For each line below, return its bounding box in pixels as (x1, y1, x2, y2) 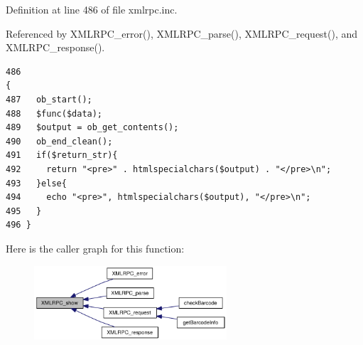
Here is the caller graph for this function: (6, 240, 185, 255)
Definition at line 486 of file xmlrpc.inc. (6, 2, 178, 16)
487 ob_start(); (6, 94, 92, 105)
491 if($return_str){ (6, 150, 118, 161)
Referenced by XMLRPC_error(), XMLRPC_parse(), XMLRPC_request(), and (6, 26, 358, 41)
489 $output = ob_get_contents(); (6, 122, 179, 133)
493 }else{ (6, 178, 67, 189)
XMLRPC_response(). (6, 40, 105, 55)
